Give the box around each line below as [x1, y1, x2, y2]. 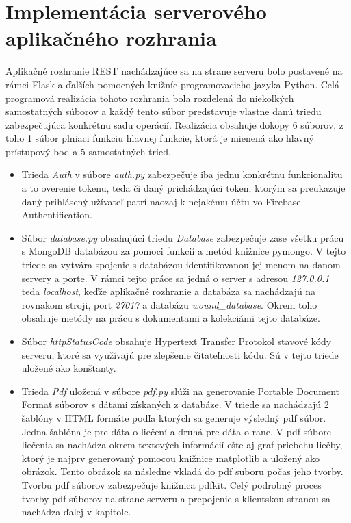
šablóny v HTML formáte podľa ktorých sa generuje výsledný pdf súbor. [21, 410, 326, 424]
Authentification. [21, 207, 92, 222]
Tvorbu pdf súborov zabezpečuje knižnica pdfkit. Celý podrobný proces [21, 477, 322, 492]
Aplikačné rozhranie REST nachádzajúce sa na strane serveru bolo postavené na [5, 64, 343, 78]
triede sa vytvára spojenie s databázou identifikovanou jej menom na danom [21, 257, 341, 272]
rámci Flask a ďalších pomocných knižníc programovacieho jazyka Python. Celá [5, 77, 339, 91]
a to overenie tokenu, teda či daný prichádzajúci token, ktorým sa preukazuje [21, 181, 346, 195]
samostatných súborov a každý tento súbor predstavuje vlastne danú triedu [5, 104, 322, 118]
